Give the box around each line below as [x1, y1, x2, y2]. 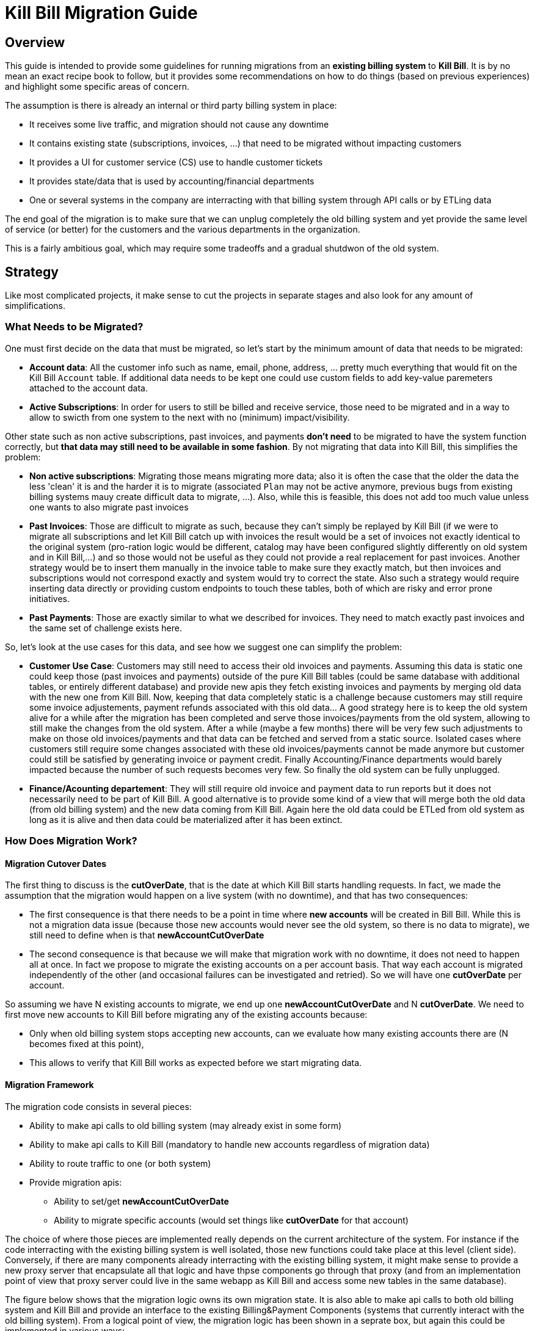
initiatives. [29, 593, 70, 604]
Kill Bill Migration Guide [5, 2, 198, 23]
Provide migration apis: [29, 1177, 122, 1188]
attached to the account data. [29, 382, 148, 393]
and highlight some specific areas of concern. [5, 81, 190, 92]
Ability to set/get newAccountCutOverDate [54, 1195, 229, 1206]
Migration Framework [5, 1079, 94, 1090]
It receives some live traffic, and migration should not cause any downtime [29, 119, 329, 130]
